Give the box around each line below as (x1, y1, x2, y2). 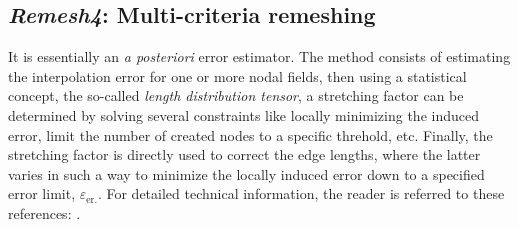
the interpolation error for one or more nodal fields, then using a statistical (8, 65, 467, 86)
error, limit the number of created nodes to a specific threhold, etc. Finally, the (8, 124, 493, 145)
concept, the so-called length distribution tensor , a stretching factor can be (8, 85, 464, 106)
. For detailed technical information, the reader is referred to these (97, 183, 505, 204)
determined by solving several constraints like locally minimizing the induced (8, 104, 479, 125)
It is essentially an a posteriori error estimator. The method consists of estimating (8, 46, 511, 67)
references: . (8, 202, 81, 223)
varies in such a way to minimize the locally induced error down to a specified (8, 163, 485, 184)
